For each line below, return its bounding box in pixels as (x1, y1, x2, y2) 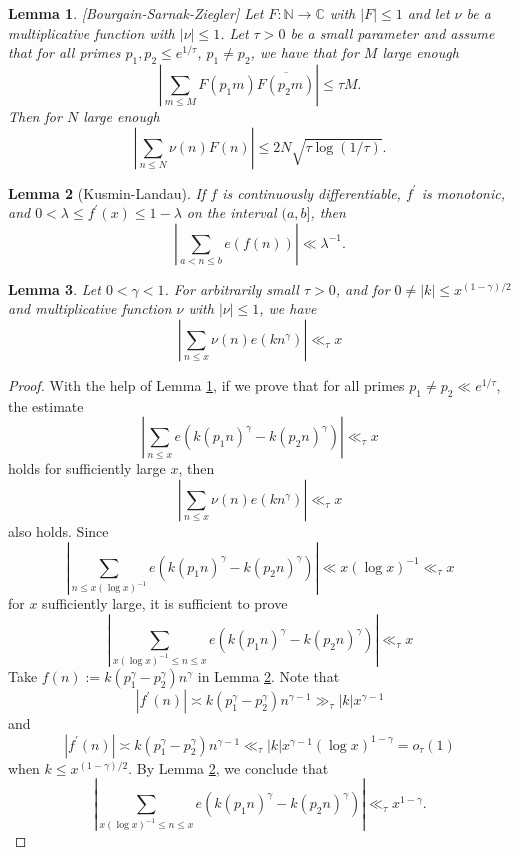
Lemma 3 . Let (8, 278, 101, 299)
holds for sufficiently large (8, 458, 166, 479)
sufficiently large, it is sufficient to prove (42, 593, 288, 614)
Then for (8, 105, 62, 126)
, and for (335, 278, 390, 299)
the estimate (8, 395, 84, 416)
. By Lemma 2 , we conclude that (128, 757, 329, 778)
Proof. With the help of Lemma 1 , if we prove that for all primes (8, 374, 405, 395)
